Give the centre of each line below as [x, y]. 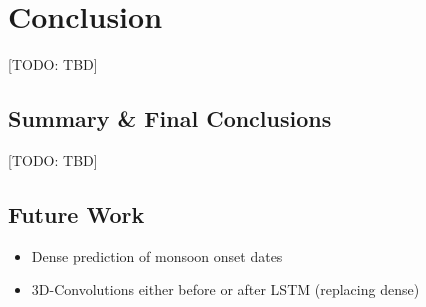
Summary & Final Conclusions [170, 118]
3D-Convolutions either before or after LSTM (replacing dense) [225, 289]
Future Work [76, 213]
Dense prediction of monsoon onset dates [157, 255]
